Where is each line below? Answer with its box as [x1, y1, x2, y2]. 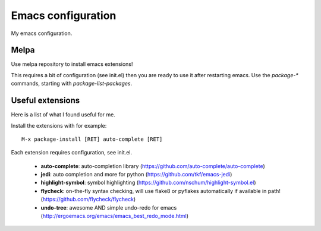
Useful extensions [11, 96, 80, 106]
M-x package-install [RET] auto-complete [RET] [21, 135, 163, 143]
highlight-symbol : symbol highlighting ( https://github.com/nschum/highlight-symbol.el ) [40, 179, 256, 186]
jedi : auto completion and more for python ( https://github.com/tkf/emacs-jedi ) [40, 171, 232, 178]
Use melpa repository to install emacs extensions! [11, 61, 133, 68]
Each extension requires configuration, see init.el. [11, 149, 133, 156]
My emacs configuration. [11, 30, 73, 37]
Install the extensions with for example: [11, 122, 107, 129]
